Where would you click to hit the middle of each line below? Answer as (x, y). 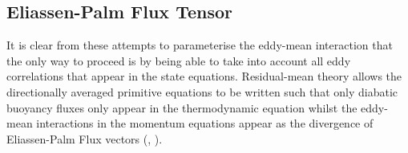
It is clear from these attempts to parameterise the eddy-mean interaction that (200, 45)
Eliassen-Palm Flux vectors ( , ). (85, 138)
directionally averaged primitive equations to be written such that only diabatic (202, 91)
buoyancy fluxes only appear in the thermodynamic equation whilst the (182, 107)
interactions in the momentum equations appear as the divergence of (205, 123)
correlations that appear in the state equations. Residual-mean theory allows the (204, 76)
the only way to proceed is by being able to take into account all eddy (179, 60)
